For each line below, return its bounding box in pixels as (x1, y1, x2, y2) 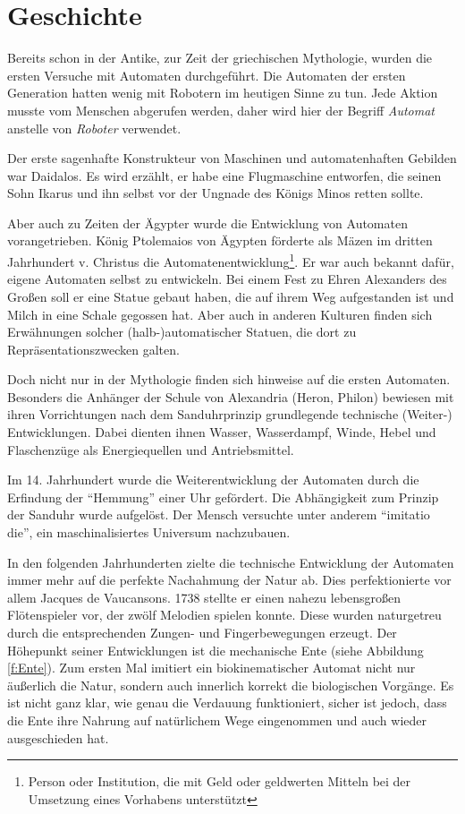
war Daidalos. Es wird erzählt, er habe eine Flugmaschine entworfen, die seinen (7, 166, 442, 184)
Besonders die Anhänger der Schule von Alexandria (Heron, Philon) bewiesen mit (7, 387, 454, 406)
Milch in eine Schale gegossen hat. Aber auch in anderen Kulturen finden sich (7, 304, 433, 323)
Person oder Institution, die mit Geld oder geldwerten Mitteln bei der (28, 772, 411, 791)
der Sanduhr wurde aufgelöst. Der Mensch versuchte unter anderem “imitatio (7, 505, 430, 524)
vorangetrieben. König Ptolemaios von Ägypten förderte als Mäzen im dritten (7, 231, 433, 250)
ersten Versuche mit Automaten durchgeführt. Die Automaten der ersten (7, 65, 406, 84)
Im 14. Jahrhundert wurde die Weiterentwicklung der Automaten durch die (7, 470, 419, 489)
